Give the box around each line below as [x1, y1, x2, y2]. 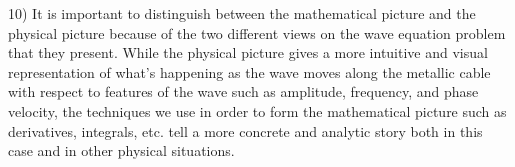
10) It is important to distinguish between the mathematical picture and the [8, 3, 476, 23]
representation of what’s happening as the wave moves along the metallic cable [8, 61, 491, 82]
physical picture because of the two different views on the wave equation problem [8, 22, 506, 43]
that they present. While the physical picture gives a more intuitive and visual [8, 42, 488, 63]
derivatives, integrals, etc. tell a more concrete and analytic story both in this [8, 120, 483, 141]
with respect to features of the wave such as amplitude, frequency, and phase [8, 81, 479, 102]
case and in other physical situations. [8, 140, 235, 161]
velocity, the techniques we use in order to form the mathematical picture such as [8, 100, 507, 121]
